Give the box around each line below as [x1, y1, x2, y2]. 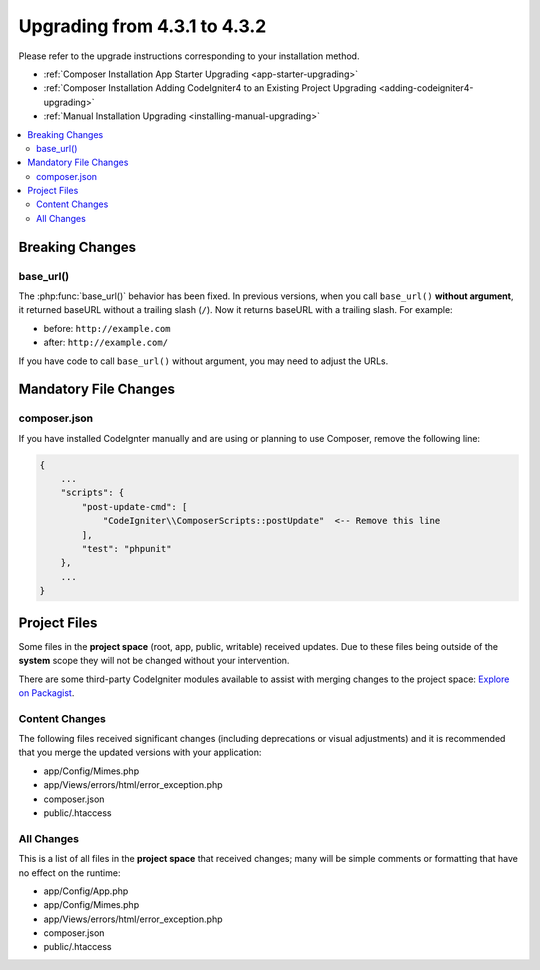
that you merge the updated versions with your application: [18, 746, 262, 759]
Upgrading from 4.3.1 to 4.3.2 [18, 15, 267, 37]
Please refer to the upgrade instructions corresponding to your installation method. [18, 50, 360, 62]
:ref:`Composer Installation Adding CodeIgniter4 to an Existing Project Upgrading [43, 82, 377, 94]
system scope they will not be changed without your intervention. [18, 655, 290, 667]
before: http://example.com [43, 322, 171, 334]
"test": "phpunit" [81, 543, 172, 555]
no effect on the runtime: [18, 866, 121, 879]
